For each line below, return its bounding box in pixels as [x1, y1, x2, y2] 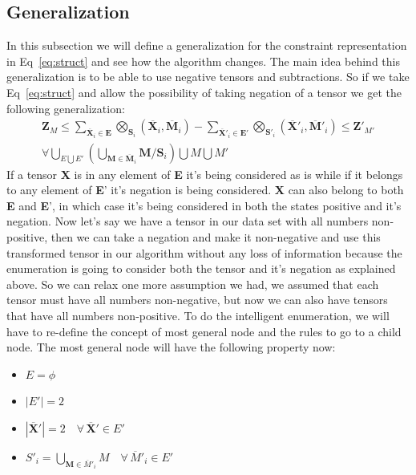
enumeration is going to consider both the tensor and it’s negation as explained [6, 260, 396, 277]
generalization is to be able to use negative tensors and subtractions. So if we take [6, 68, 410, 85]
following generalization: [6, 99, 125, 116]
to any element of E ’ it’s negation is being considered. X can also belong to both [6, 181, 404, 198]
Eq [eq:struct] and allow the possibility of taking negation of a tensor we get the [6, 83, 402, 100]
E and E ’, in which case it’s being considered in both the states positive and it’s [6, 197, 402, 213]
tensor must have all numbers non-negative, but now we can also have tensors [6, 291, 388, 308]
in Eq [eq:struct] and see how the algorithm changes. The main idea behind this [6, 52, 400, 69]
